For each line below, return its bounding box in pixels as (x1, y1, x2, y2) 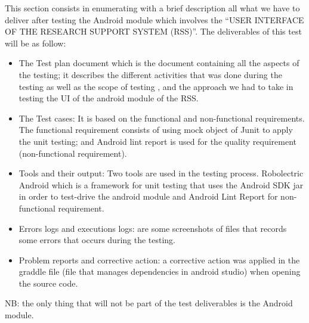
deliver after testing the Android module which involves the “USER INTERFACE (5, 13, 304, 26)
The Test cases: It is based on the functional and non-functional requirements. (18, 111, 305, 124)
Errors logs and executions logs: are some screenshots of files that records (18, 222, 287, 234)
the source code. (18, 277, 78, 289)
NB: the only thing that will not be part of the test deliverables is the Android (5, 297, 293, 309)
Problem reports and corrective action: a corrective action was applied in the (18, 253, 300, 266)
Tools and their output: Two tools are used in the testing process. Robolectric (18, 167, 304, 179)
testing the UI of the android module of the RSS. (18, 92, 199, 104)
